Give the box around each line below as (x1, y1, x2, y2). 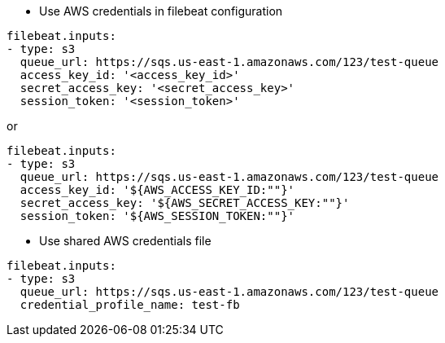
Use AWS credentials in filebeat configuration (39, 4, 283, 18)
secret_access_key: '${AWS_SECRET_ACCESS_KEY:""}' (20, 196, 350, 209)
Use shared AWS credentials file (39, 234, 212, 248)
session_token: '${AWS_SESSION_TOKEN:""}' (20, 209, 295, 222)
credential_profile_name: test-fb (20, 298, 240, 311)
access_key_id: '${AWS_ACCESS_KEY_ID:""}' (20, 183, 295, 196)
